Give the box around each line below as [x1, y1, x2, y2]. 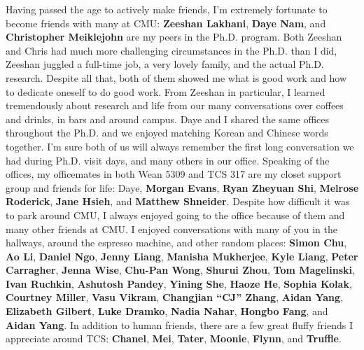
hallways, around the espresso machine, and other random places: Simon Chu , [6, 235, 347, 250]
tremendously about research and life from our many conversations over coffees [6, 98, 344, 113]
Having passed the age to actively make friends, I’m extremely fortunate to [6, 2, 328, 16]
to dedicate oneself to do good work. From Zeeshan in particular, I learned [6, 84, 325, 99]
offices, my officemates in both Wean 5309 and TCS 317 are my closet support [6, 167, 342, 181]
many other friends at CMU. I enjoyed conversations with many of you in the [6, 221, 338, 236]
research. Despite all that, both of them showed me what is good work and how [6, 70, 347, 85]
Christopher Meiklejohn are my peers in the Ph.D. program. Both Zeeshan [6, 29, 342, 44]
